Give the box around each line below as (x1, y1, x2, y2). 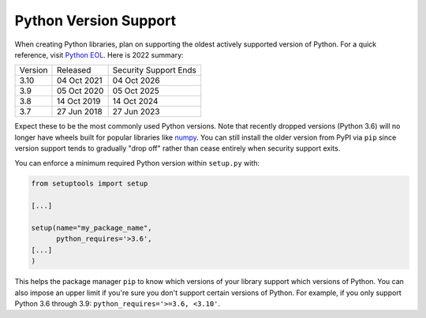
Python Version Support (14, 12, 177, 29)
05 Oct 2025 (112, 85, 159, 96)
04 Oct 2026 (112, 75, 161, 86)
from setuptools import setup (31, 179, 148, 189)
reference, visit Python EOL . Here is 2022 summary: (14, 50, 185, 59)
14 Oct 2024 (112, 95, 159, 107)
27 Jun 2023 (112, 107, 160, 118)
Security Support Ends (112, 65, 197, 76)
